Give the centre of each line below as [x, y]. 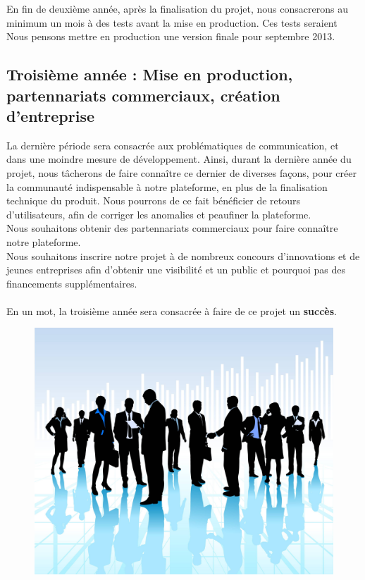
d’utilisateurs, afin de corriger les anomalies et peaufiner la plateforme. [159, 214]
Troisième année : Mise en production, [150, 74]
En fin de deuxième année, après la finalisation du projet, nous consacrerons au [177, 8]
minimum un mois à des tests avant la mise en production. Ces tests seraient [172, 22]
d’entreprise [51, 115]
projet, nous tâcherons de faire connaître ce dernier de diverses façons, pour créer [181, 172]
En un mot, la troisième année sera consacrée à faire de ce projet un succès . [172, 310]
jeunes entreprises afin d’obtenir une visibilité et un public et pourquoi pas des [176, 270]
